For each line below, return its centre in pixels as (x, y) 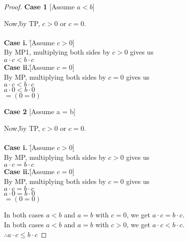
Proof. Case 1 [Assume (39, 6)
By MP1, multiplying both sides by (57, 52)
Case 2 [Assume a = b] (40, 111)
